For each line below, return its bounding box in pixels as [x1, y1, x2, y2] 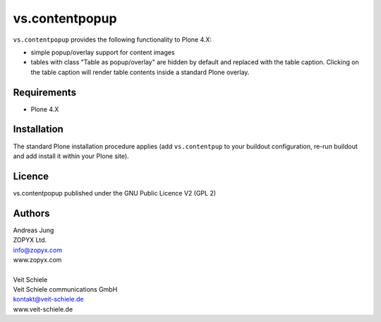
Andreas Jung [13, 226, 54, 234]
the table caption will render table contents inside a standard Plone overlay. [30, 68, 250, 76]
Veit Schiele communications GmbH [13, 285, 118, 294]
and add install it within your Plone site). [13, 152, 130, 160]
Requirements [13, 86, 77, 98]
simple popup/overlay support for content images [30, 48, 176, 56]
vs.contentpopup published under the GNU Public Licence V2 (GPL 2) [13, 189, 217, 197]
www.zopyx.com [13, 255, 62, 264]
